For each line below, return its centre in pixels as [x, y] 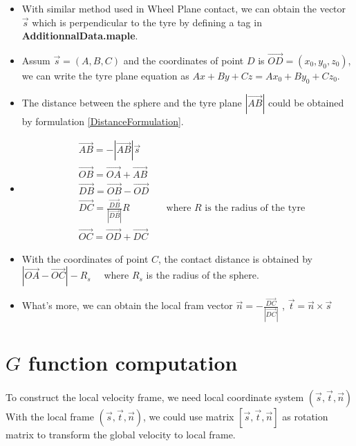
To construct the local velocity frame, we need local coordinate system [155, 397]
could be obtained [306, 102]
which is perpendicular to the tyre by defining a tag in [147, 22]
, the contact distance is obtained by [235, 258]
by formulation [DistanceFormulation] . [103, 121]
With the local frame [50, 416]
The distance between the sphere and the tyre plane [132, 102]
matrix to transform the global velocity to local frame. [121, 434]
